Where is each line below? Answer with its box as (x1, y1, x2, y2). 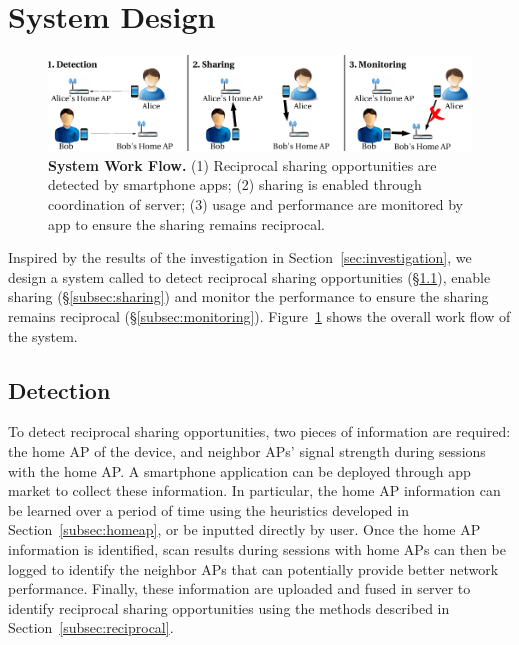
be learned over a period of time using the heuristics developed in (8, 499, 409, 520)
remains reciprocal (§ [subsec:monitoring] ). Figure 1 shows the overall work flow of (8, 306, 511, 327)
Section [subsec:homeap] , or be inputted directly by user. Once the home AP (8, 519, 481, 540)
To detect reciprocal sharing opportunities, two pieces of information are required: (8, 421, 511, 442)
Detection (8, 374, 111, 405)
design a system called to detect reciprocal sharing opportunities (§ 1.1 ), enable (8, 266, 491, 287)
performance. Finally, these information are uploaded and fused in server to (8, 578, 471, 599)
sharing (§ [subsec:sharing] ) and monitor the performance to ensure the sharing (8, 286, 489, 307)
